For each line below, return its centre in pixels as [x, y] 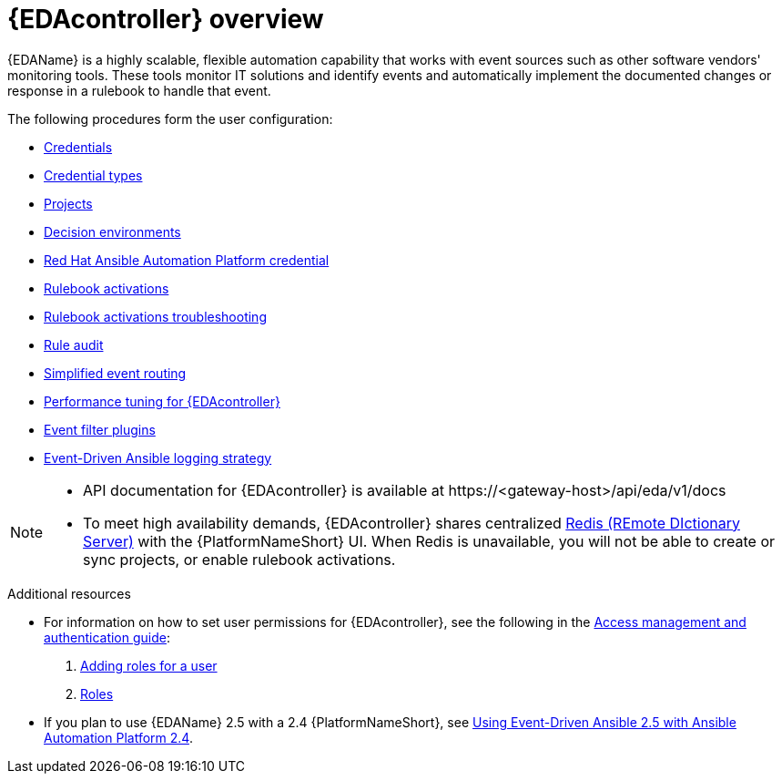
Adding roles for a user [149, 665]
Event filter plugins [100, 429]
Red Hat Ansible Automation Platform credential [187, 260]
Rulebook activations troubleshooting [155, 316]
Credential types [93, 175]
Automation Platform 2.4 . [118, 737]
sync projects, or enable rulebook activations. [239, 559]
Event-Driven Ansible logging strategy [158, 457]
